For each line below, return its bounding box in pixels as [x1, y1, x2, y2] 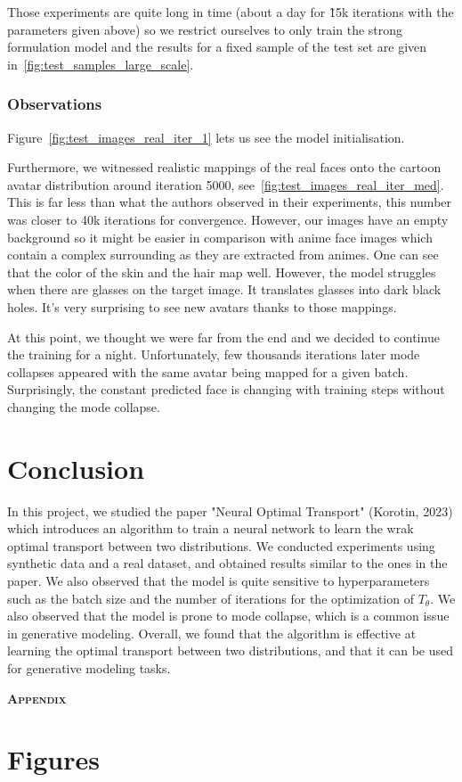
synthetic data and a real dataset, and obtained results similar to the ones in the [7, 554, 448, 572]
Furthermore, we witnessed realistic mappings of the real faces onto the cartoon [7, 158, 442, 177]
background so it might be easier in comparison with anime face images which [7, 227, 433, 246]
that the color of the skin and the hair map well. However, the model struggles [7, 262, 436, 281]
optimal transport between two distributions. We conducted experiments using [7, 536, 435, 555]
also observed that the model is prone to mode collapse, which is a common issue [7, 606, 450, 625]
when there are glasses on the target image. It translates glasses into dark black [7, 280, 442, 299]
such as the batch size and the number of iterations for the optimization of [7, 589, 414, 607]
